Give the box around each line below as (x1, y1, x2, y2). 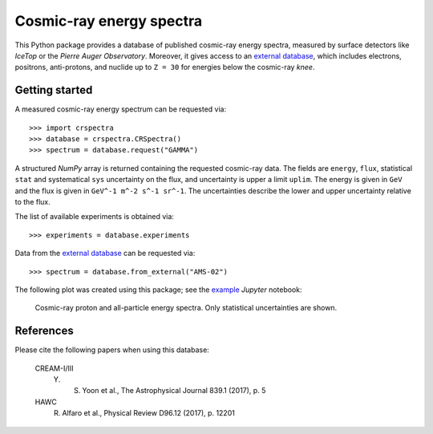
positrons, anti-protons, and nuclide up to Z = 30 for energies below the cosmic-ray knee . (14, 63, 315, 72)
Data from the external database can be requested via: (14, 249, 196, 258)
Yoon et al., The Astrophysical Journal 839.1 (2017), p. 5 (82, 386, 266, 395)
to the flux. (14, 197, 51, 206)
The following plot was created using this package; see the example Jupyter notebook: (14, 285, 302, 294)
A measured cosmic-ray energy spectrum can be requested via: (14, 104, 227, 114)
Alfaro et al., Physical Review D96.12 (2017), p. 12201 (62, 408, 236, 418)
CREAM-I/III (34, 363, 74, 373)
